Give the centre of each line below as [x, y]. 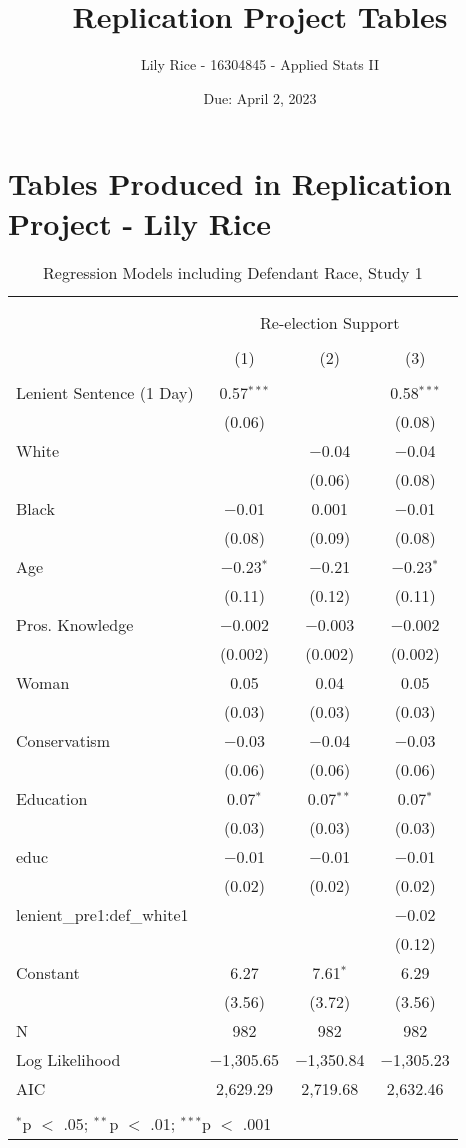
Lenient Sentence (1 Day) [105, 393]
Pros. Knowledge [75, 625]
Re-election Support [330, 323]
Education [52, 799]
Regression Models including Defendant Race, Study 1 [233, 273]
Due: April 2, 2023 [260, 97]
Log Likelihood [68, 1060]
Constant [48, 973]
